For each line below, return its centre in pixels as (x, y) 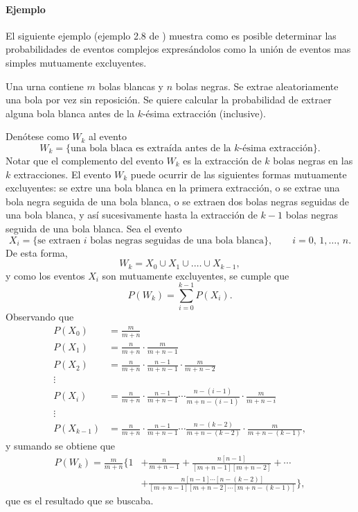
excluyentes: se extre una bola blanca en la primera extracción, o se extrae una (173, 188)
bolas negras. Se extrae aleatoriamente (257, 86)
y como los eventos (45, 275)
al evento (108, 136)
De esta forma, (37, 252)
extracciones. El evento (62, 174)
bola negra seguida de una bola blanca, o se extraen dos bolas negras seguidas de (178, 201)
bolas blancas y (131, 86)
